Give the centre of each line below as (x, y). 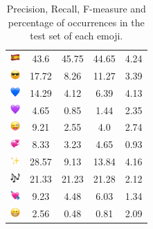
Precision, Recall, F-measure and (76, 8)
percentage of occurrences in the (76, 22)
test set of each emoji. (76, 36)
